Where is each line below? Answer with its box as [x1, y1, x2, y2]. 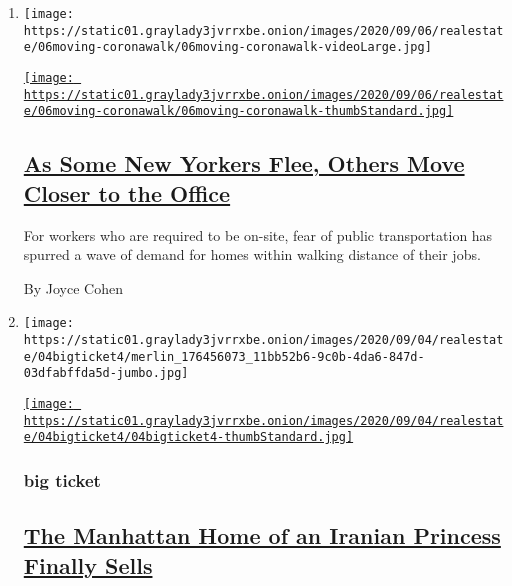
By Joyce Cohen [23, 277, 123, 298]
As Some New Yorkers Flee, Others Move [23, 148, 465, 179]
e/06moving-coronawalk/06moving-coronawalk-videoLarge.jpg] [23, 40, 432, 55]
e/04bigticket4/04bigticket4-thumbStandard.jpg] [23, 430, 354, 445]
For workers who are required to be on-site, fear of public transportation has [23, 224, 493, 245]
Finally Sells [23, 549, 153, 580]
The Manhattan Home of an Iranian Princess [23, 520, 501, 551]
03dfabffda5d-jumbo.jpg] [23, 366, 189, 381]
